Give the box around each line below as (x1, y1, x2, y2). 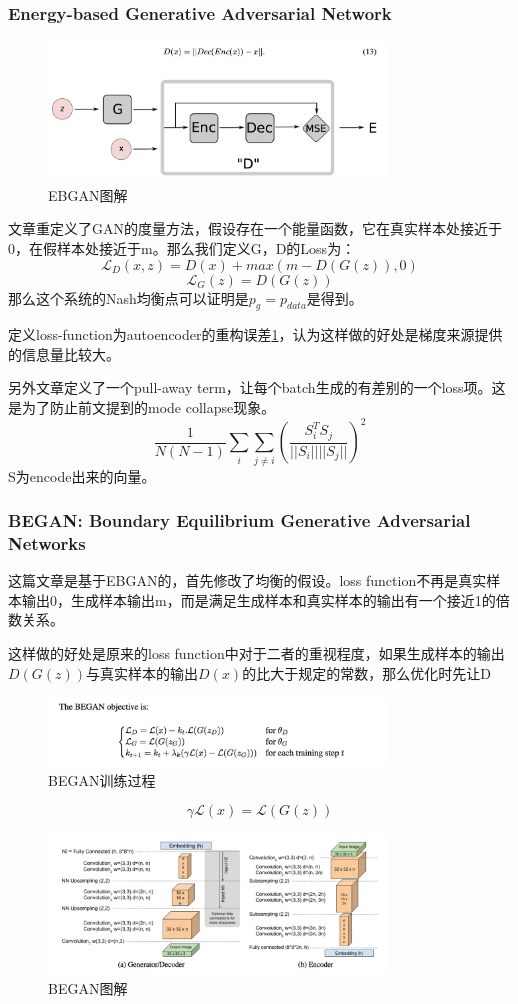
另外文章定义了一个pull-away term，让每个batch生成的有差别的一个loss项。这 (8, 377, 506, 398)
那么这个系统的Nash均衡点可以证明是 (8, 287, 249, 308)
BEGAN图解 (48, 977, 128, 998)
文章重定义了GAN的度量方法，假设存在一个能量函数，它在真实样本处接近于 (8, 218, 502, 239)
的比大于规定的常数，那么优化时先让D (242, 662, 491, 683)
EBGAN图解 (48, 184, 128, 205)
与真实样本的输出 (86, 662, 199, 683)
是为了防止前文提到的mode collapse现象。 (8, 397, 276, 418)
